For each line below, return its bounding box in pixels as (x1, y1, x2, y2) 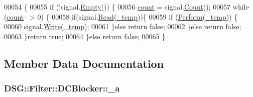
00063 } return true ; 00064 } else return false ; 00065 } (4, 31, 166, 41)
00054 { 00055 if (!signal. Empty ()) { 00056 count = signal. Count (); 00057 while (4, 2, 249, 12)
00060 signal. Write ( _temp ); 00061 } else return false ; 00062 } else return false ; (4, 21, 241, 32)
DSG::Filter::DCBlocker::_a (4, 82, 120, 94)
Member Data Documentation (4, 55, 164, 71)
